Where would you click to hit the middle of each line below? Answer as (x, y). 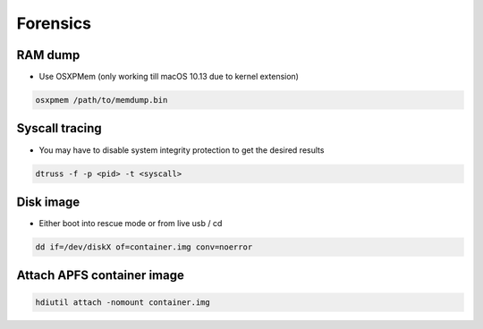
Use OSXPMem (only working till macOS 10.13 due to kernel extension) (169, 77)
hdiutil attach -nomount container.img (123, 302)
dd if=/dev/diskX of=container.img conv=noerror (144, 247)
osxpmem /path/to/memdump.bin (102, 100)
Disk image (48, 202)
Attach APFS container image (101, 276)
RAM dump (48, 55)
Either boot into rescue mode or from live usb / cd (131, 224)
